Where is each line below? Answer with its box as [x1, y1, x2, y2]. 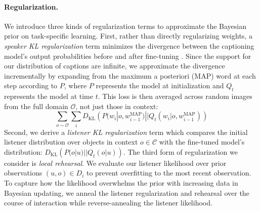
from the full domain [4, 100, 68, 111]
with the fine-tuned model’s [159, 136, 245, 147]
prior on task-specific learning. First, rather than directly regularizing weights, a [4, 30, 252, 41]
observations [4, 167, 42, 178]
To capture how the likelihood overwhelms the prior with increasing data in [4, 178, 238, 188]
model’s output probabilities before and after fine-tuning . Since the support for [4, 50, 251, 61]
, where [64, 80, 87, 91]
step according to [4, 80, 58, 91]
